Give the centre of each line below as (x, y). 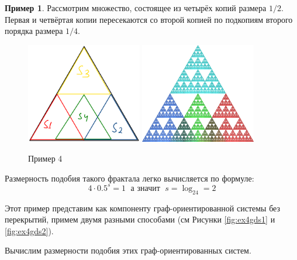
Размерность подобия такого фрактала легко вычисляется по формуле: (129, 178)
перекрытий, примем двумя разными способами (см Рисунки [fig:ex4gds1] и (140, 219)
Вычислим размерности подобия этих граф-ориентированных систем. (128, 250)
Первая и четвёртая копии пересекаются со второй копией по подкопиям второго (149, 19)
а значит (145, 188)
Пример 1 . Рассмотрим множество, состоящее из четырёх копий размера (136, 8)
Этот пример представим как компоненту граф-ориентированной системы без (143, 208)
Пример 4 (45, 158)
